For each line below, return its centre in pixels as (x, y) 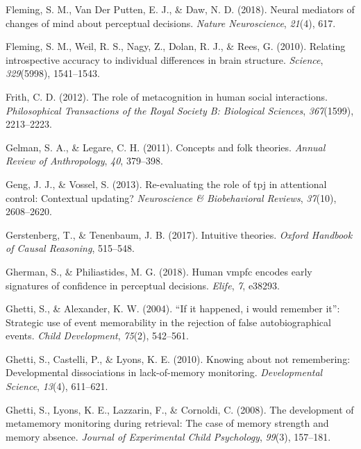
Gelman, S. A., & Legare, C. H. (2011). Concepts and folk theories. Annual (166, 147)
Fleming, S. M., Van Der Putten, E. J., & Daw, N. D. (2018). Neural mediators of (180, 9)
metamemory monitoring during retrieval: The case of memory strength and (167, 423)
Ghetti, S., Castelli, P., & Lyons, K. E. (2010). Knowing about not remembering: (178, 358)
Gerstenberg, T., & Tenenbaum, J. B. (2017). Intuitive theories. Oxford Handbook (179, 234)
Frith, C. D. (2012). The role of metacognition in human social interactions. (167, 96)
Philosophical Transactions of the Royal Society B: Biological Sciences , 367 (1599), (180, 110)
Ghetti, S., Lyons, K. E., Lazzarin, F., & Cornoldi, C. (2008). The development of (180, 409)
